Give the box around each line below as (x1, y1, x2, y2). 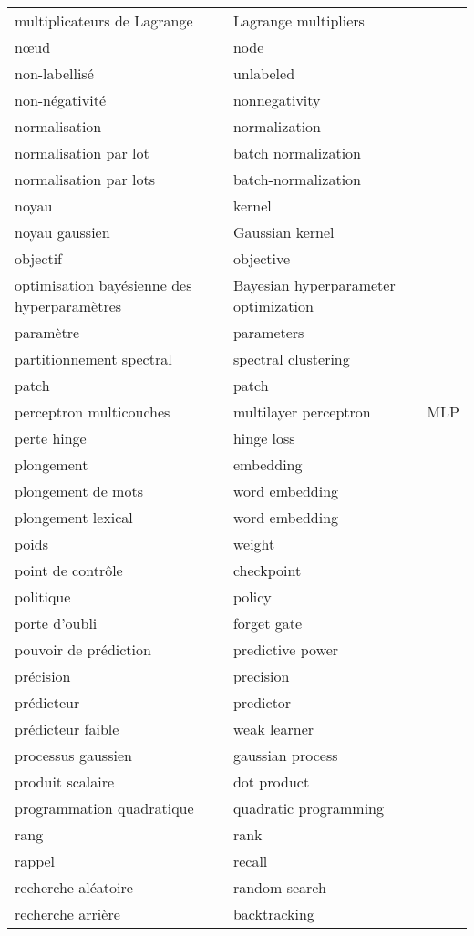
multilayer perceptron (232, 401, 371, 422)
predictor (232, 692, 292, 713)
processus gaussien (15, 745, 132, 766)
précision (15, 665, 71, 686)
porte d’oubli (15, 612, 98, 633)
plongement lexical (15, 507, 133, 528)
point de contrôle (15, 560, 123, 581)
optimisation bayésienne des (15, 274, 192, 295)
